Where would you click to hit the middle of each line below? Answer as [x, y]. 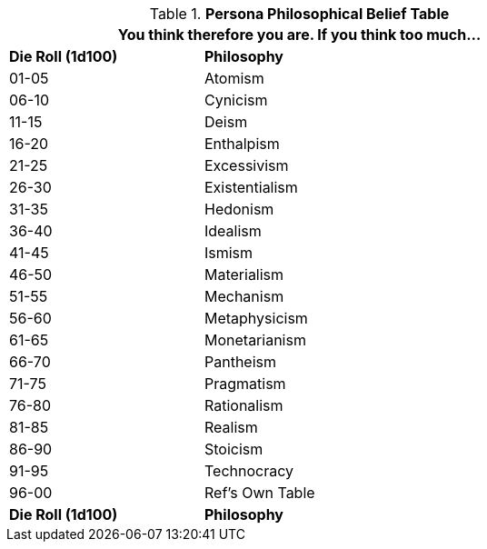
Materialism [244, 274]
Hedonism [239, 209]
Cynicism [236, 100]
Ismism [229, 253]
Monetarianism [255, 340]
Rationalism [243, 405]
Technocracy [249, 471]
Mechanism [244, 296]
